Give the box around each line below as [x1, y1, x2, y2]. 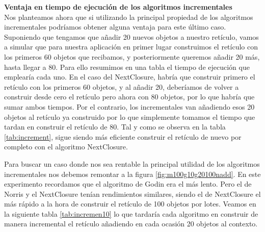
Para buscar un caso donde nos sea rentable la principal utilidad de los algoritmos [4, 158, 260, 169]
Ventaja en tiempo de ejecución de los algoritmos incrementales [4, 2, 232, 12]
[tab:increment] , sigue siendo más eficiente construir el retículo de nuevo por [4, 131, 242, 142]
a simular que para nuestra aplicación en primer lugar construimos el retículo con [4, 41, 258, 52]
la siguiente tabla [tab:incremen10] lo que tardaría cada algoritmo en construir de [4, 208, 258, 219]
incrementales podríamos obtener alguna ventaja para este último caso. [4, 21, 226, 32]
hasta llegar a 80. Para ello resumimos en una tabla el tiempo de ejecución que [4, 61, 250, 72]
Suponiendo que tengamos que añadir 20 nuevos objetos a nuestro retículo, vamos [4, 31, 259, 42]
